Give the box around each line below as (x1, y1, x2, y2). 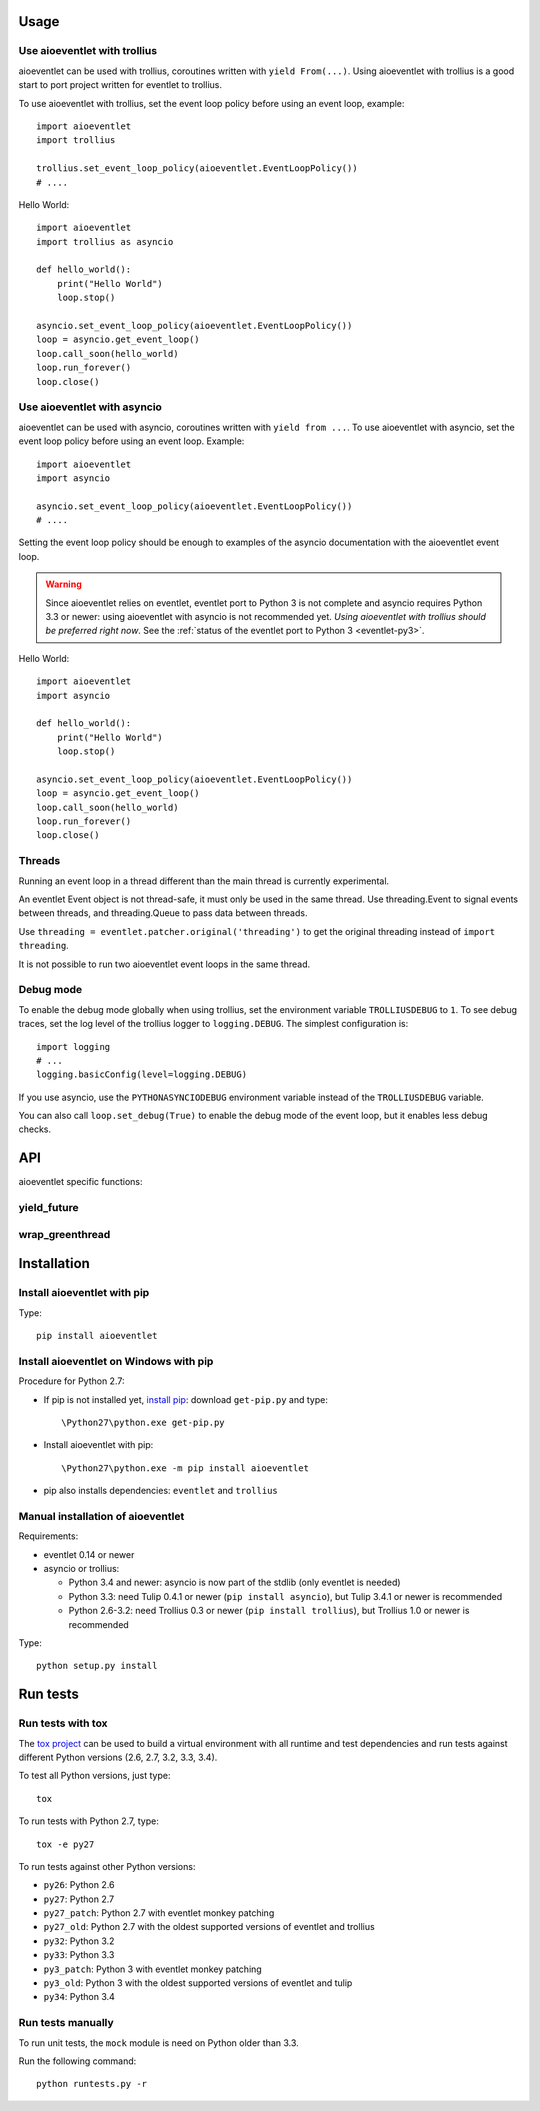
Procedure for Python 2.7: (18, 1375, 125, 1387)
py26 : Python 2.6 (43, 1879, 115, 1891)
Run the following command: (18, 2055, 137, 2067)
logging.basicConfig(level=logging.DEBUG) (36, 1069, 248, 1080)
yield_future (18, 1201, 79, 1215)
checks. (18, 1123, 52, 1135)
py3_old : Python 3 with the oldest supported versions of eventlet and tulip (43, 1977, 353, 1989)
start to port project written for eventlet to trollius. (18, 79, 222, 91)
